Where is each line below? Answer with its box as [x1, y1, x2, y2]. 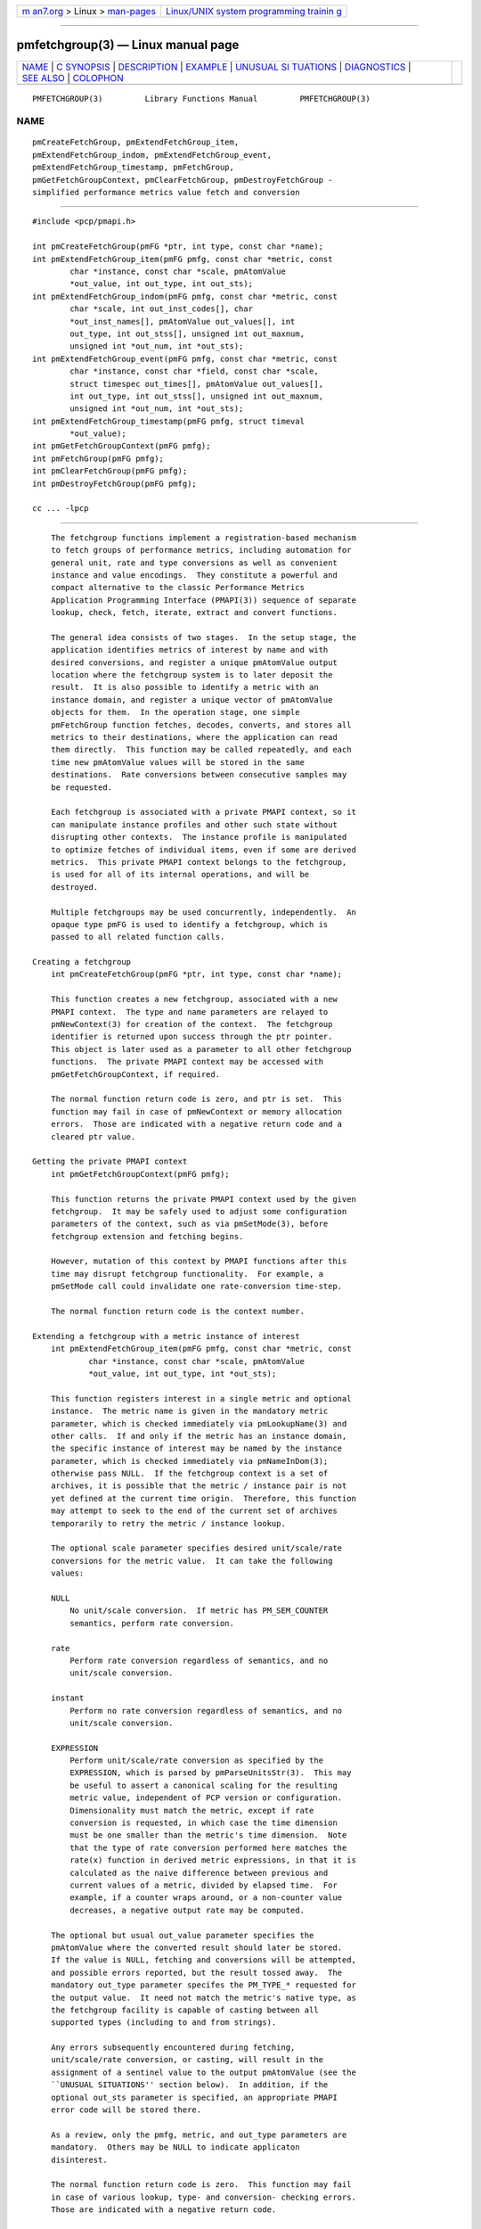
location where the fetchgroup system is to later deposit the [50, 670, 333, 680]
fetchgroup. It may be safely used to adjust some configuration [50, 1206, 347, 1216]
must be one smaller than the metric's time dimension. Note [69, 1830, 347, 1840]
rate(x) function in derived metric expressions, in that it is [69, 1855, 356, 1865]
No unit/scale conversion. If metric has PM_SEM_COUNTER [69, 1606, 329, 1616]
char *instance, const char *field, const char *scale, [69, 366, 320, 376]
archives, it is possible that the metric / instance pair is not [50, 1481, 347, 1491]
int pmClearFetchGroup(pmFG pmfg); [32, 466, 188, 476]
